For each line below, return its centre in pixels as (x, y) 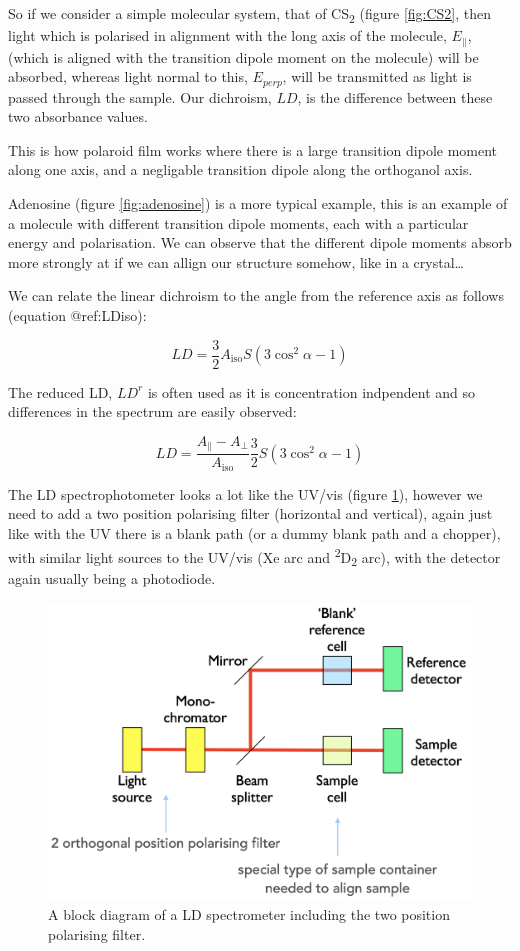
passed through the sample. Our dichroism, (140, 96)
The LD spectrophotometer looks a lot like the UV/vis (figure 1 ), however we (245, 493)
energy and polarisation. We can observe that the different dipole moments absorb (260, 242)
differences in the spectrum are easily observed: (152, 411)
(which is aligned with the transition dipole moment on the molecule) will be (243, 56)
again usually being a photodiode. (112, 578)
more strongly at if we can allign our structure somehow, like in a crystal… (236, 261)
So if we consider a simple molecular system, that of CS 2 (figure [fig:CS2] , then (250, 14)
